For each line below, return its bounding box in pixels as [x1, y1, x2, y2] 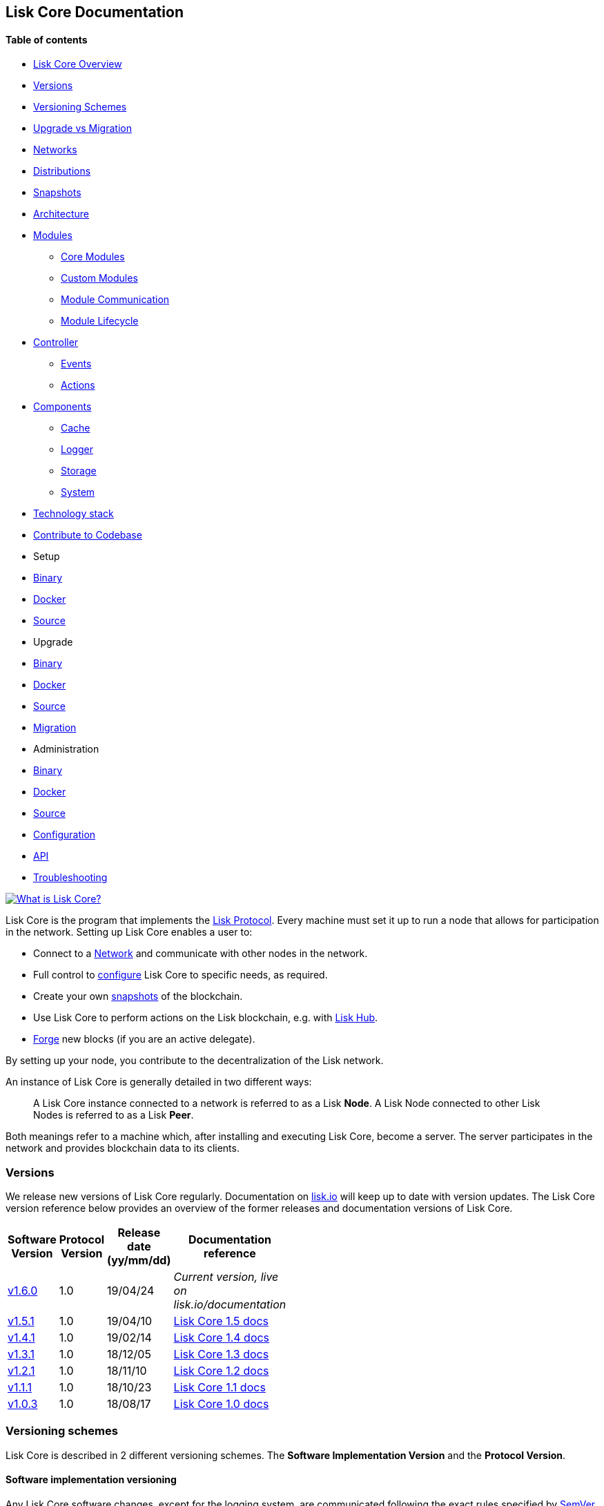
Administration [33, 743, 99, 755]
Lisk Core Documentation [6, 3, 184, 21]
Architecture [33, 208, 90, 220]
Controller [33, 336, 79, 349]
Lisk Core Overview [33, 58, 122, 70]
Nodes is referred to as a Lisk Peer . [33, 1109, 194, 1121]
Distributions [33, 165, 91, 177]
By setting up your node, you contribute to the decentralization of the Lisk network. [6, 1054, 384, 1067]
